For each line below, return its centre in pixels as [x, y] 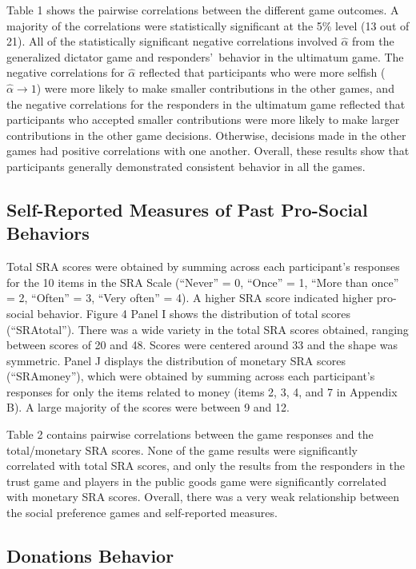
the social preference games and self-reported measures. [142, 513]
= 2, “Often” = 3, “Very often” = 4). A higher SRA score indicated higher [190, 298]
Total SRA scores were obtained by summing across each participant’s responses [203, 267]
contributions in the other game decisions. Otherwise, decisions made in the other [206, 135]
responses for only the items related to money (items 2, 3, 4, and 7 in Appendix [202, 391]
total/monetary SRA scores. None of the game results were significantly [182, 450]
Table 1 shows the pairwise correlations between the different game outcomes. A [203, 10]
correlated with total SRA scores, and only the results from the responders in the [206, 466]
